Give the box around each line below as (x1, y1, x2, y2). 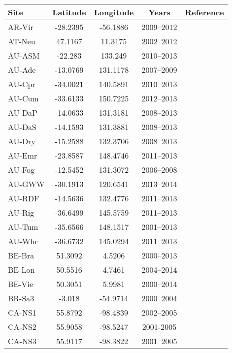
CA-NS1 (8, 307, 36, 318)
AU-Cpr (8, 78, 35, 90)
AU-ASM (8, 50, 40, 61)
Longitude (94, 6, 134, 18)
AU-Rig (8, 207, 34, 218)
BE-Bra (8, 250, 34, 261)
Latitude (52, 6, 86, 18)
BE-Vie (8, 278, 33, 289)
